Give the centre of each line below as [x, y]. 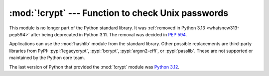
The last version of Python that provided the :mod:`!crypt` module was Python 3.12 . [94, 67]
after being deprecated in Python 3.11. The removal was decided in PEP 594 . [109, 34]
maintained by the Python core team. [47, 58]
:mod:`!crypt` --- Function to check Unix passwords [119, 13]
